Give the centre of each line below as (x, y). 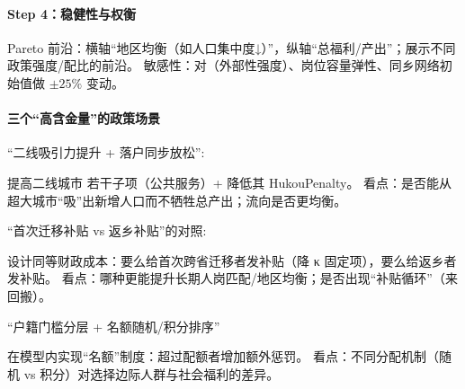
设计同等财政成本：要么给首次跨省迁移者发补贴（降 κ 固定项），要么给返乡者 (232, 260)
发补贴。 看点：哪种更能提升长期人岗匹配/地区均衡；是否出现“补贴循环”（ (226, 278)
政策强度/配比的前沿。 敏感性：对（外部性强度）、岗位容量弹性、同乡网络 (224, 65)
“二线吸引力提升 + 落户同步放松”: (106, 152)
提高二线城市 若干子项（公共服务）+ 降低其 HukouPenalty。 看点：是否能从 (230, 182)
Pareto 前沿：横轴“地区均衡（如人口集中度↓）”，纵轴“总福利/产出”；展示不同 (232, 47)
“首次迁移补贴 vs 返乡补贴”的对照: (107, 230)
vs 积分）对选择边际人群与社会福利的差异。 (152, 373)
